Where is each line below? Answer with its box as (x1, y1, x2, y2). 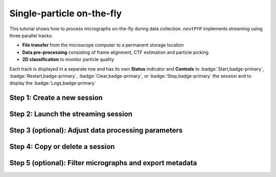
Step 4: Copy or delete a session (9, 142, 115, 151)
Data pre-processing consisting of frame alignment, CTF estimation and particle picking (22, 49, 209, 55)
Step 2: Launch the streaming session (9, 110, 133, 119)
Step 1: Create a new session (9, 94, 103, 102)
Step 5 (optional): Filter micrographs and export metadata (9, 159, 197, 167)
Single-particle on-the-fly (9, 8, 122, 19)
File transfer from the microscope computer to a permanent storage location (22, 42, 184, 48)
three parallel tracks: (9, 32, 53, 38)
